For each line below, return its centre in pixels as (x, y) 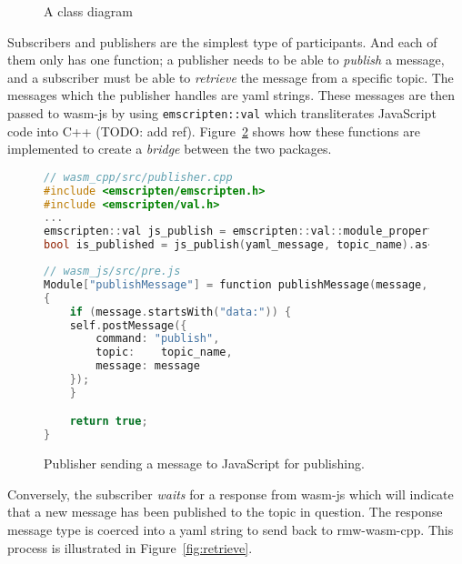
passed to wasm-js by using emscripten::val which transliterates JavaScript (222, 112)
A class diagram (88, 11)
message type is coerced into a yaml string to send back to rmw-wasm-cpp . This (231, 529)
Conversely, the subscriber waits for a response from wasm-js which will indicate (231, 493)
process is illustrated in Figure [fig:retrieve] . (130, 547)
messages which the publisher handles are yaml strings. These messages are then (231, 95)
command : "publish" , (158, 339)
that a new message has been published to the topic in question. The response (225, 512)
